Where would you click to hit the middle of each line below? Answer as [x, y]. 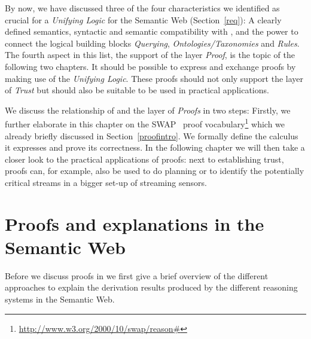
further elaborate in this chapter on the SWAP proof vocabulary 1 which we [145, 123]
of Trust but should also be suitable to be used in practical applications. [137, 90]
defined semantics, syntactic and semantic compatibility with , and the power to [152, 31]
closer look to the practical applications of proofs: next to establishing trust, [144, 159]
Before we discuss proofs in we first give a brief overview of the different [137, 275]
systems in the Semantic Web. [60, 299]
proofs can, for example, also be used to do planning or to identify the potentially [155, 171]
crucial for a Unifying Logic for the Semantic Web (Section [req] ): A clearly [143, 19]
